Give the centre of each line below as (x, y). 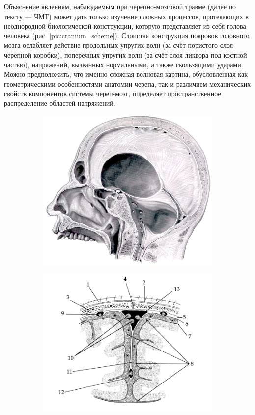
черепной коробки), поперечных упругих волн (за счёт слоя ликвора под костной (126, 54)
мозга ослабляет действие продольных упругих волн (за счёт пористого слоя (119, 45)
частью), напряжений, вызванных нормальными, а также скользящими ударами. (124, 64)
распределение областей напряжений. (60, 103)
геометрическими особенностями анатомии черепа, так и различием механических (127, 83)
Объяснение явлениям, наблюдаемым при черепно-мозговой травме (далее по (120, 6)
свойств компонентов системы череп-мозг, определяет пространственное (113, 93)
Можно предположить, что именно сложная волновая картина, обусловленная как (126, 74)
